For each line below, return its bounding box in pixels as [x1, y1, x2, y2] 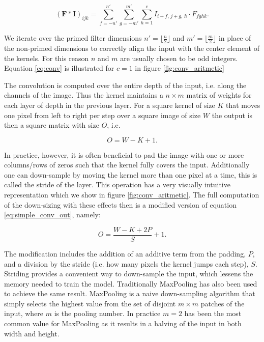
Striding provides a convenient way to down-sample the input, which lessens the [4, 268, 253, 279]
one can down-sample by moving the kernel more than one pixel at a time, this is [4, 169, 257, 180]
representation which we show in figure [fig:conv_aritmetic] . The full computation [4, 189, 259, 200]
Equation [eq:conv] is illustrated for [4, 63, 114, 73]
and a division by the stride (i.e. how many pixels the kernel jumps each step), [4, 258, 249, 269]
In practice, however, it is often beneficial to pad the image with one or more [4, 149, 244, 160]
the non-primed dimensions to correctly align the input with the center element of [4, 42, 259, 53]
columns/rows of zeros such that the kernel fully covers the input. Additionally [4, 159, 250, 170]
